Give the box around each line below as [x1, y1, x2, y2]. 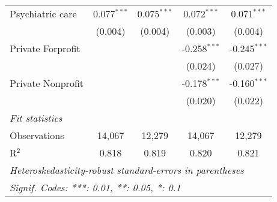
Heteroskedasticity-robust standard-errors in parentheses [10, 163, 244, 177]
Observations [10, 128, 64, 142]
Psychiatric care [10, 7, 77, 20]
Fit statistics [10, 111, 62, 125]
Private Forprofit [10, 41, 81, 55]
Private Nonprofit [10, 76, 84, 90]
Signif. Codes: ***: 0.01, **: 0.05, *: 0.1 [10, 180, 181, 194]
